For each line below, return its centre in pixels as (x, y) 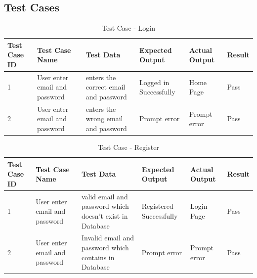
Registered (157, 206)
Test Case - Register (128, 147)
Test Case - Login (128, 28)
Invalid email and (108, 238)
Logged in (154, 82)
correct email (106, 87)
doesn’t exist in (105, 215)
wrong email (104, 118)
